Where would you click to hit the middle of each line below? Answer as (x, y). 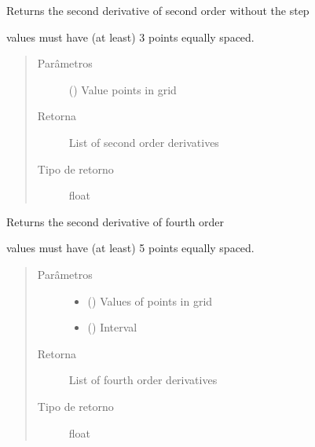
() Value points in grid (123, 89)
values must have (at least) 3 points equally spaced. (130, 37)
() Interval (112, 327)
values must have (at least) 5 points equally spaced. (130, 248)
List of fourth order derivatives (143, 380)
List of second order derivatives (144, 142)
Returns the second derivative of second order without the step (158, 10)
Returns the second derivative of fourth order (115, 221)
